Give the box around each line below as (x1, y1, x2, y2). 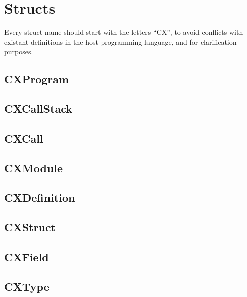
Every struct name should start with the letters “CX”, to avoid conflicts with (4, 27, 243, 37)
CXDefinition (4, 190, 75, 205)
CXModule (4, 160, 63, 175)
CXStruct (4, 219, 56, 235)
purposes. (4, 46, 33, 57)
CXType (4, 278, 50, 294)
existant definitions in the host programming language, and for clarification (4, 36, 237, 47)
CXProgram (4, 71, 69, 87)
